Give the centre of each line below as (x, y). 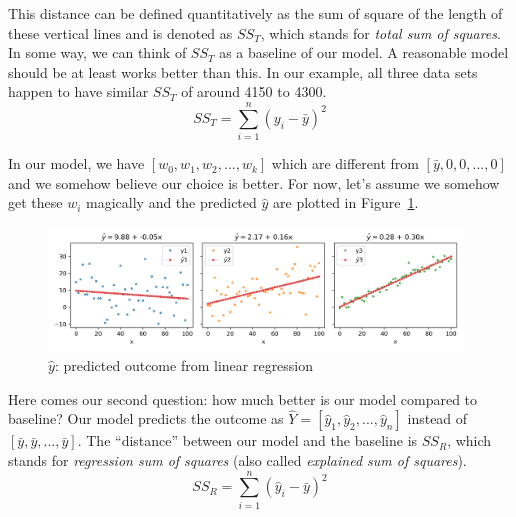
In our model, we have (76, 163)
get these (35, 202)
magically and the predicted (171, 202)
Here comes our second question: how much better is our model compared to (243, 398)
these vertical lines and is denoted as (120, 32)
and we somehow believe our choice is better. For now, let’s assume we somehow (254, 182)
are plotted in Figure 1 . (346, 202)
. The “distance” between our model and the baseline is (247, 440)
